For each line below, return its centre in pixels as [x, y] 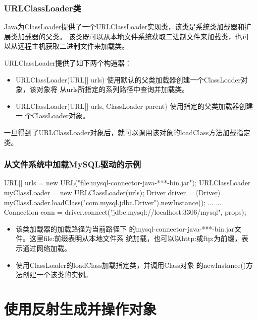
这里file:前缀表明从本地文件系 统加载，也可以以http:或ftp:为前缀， [135, 238]
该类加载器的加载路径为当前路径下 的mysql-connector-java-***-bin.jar [125, 228]
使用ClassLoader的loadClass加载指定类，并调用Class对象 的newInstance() [131, 265]
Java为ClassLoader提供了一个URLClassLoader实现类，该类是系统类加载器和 [124, 27]
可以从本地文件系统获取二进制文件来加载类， [162, 36]
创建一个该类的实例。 [57, 275]
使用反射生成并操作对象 [80, 308]
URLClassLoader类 [43, 8]
